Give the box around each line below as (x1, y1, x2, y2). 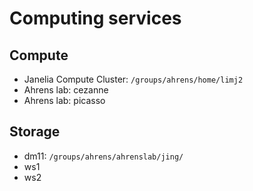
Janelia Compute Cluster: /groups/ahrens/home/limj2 (23, 73, 244, 85)
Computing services (9, 7, 182, 30)
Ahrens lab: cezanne (23, 84, 109, 96)
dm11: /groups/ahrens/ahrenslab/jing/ (23, 150, 184, 162)
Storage (9, 123, 61, 141)
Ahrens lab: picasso (23, 95, 106, 106)
